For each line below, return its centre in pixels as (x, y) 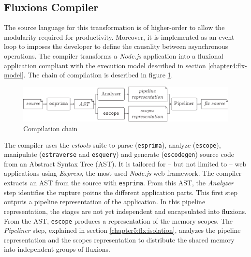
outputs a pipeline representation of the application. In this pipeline (105, 202)
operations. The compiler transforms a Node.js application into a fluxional (114, 55)
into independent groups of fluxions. (57, 249)
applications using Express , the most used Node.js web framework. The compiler (123, 173)
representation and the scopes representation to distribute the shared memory (119, 239)
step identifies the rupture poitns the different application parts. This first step (121, 192)
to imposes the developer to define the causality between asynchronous (123, 46)
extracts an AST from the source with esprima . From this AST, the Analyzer (119, 183)
